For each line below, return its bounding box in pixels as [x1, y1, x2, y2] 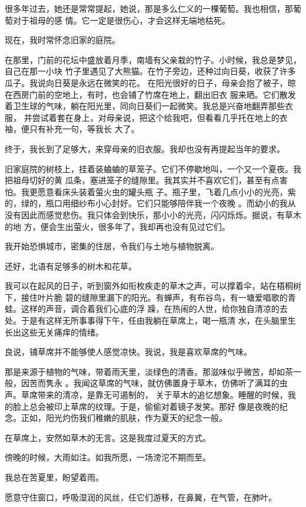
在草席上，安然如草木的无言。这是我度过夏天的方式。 [5, 431, 211, 443]
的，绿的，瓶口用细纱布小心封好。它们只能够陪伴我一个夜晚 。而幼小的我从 [5, 197, 296, 209]
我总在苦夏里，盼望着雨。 [5, 471, 104, 483]
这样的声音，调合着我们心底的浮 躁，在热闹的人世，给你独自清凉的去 [21, 302, 288, 315]
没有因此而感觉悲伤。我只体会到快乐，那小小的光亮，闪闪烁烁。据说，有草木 [5, 208, 301, 220]
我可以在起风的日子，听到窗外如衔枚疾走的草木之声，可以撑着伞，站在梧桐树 [5, 279, 301, 292]
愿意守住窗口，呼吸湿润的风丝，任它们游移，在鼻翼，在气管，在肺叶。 [5, 490, 277, 503]
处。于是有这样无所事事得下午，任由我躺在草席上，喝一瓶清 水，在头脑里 [5, 314, 288, 327]
